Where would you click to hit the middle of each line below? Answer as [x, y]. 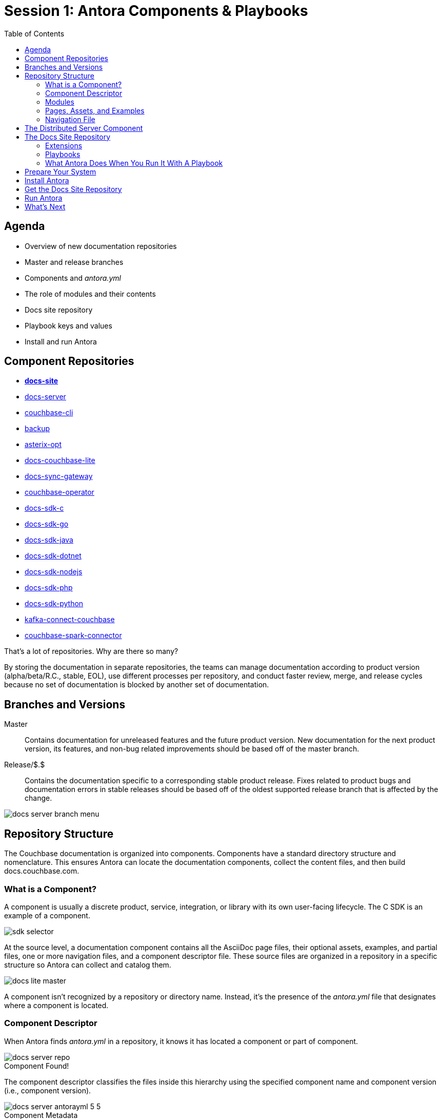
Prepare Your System [61, 171]
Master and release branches [74, 262]
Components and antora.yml [73, 278]
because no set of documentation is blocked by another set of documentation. [137, 685]
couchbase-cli [49, 413]
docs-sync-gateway [59, 476]
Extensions [64, 145]
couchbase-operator [59, 492]
